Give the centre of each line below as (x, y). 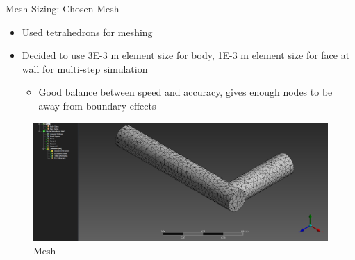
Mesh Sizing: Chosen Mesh (63, 8)
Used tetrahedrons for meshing (87, 32)
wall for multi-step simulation (85, 68)
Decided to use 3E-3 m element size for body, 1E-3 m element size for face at (186, 55)
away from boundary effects (97, 105)
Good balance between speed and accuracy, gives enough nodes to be (185, 92)
